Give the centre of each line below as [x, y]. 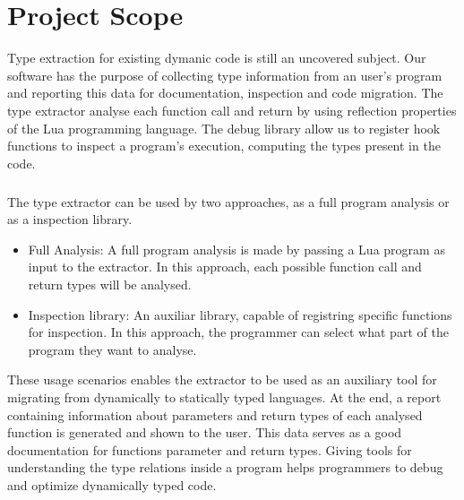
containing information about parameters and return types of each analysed [215, 414]
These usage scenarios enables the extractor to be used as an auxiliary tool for [222, 379]
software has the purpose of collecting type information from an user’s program [225, 75]
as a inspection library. [70, 219]
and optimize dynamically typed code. [112, 484]
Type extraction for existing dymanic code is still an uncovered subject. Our [217, 58]
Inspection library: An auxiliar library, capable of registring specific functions [240, 314]
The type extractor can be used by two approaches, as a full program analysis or [228, 201]
